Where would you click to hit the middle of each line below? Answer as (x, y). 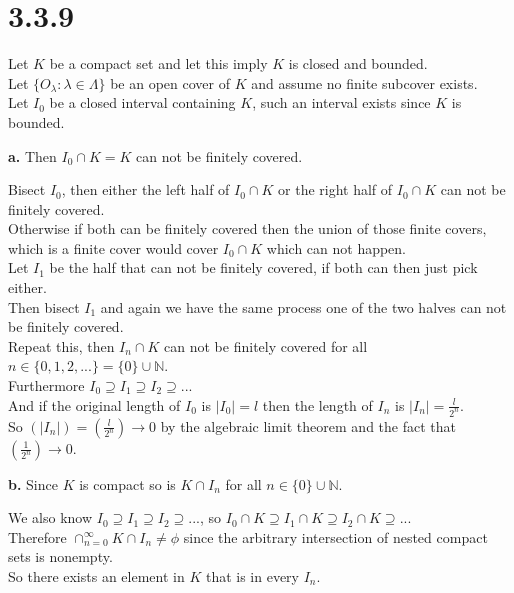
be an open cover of (170, 82)
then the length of (317, 404)
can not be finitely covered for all (266, 345)
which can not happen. (336, 247)
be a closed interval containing (142, 102)
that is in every (252, 575)
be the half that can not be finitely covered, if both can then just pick (263, 267)
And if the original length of (94, 404)
